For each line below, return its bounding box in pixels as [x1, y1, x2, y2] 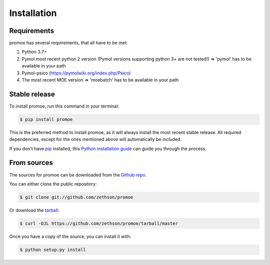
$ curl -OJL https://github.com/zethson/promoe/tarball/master [19, 220, 178, 226]
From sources [9, 158, 53, 167]
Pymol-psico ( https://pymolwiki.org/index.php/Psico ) [21, 70, 131, 76]
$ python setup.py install [19, 246, 86, 252]
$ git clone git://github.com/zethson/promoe [19, 194, 133, 200]
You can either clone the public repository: [9, 180, 97, 187]
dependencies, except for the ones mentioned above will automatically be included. [9, 136, 182, 142]
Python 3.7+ [21, 49, 47, 55]
